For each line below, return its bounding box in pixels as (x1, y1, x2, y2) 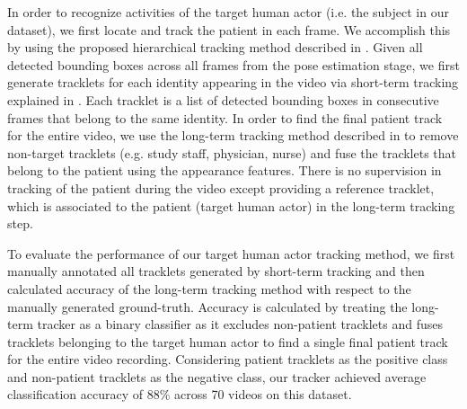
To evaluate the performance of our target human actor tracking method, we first (7, 244, 455, 262)
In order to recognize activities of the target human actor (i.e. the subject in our (7, 3, 449, 21)
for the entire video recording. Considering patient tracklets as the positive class (7, 350, 448, 369)
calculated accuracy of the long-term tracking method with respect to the (7, 279, 411, 298)
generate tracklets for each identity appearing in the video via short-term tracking (7, 73, 459, 92)
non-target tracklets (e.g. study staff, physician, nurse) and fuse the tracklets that (7, 143, 457, 162)
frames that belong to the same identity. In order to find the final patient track (7, 108, 443, 127)
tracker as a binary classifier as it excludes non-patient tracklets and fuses (37, 315, 443, 333)
